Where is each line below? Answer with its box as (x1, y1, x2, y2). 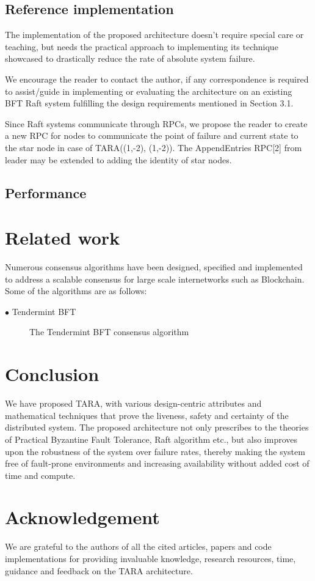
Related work (5, 225, 120, 250)
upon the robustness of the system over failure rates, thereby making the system (5, 445, 305, 457)
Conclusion (5, 361, 100, 387)
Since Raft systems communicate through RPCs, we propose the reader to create (5, 117, 308, 130)
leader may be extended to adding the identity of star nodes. (5, 153, 232, 166)
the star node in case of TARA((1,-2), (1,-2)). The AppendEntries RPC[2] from (5, 141, 302, 154)
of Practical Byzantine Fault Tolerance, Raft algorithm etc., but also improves (5, 432, 298, 445)
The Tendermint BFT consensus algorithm (29, 325, 189, 338)
